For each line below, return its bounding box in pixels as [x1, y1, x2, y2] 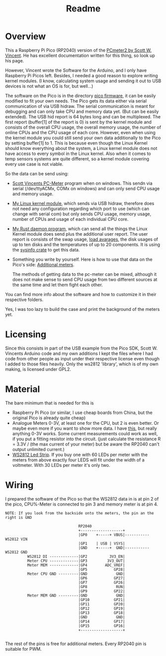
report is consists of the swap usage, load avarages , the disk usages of [12, 236, 159, 242]
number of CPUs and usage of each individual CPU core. [12, 216, 129, 222]
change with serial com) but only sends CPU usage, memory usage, [12, 211, 152, 217]
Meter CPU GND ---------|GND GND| [27, 571, 125, 576]
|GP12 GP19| [78, 606, 125, 611]
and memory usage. [12, 191, 54, 197]
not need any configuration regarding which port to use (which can [12, 205, 150, 211]
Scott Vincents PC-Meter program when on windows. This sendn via [12, 180, 153, 186]
